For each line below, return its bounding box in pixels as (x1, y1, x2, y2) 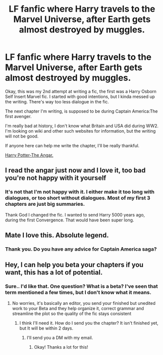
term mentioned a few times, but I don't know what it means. (5, 289, 152, 296)
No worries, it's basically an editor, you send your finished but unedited (12, 300, 156, 306)
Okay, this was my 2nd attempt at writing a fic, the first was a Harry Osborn (5, 88, 157, 94)
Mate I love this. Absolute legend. (5, 231, 109, 239)
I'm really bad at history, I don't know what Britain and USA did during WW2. (5, 123, 159, 129)
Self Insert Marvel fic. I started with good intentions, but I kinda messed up (5, 94, 155, 99)
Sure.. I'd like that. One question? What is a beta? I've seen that (5, 283, 158, 290)
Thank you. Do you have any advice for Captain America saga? (5, 245, 157, 252)
